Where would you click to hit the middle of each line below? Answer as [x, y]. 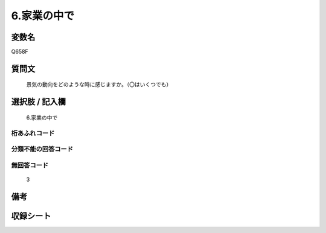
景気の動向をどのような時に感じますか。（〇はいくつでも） [99, 85]
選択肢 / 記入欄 [39, 102]
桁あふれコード [33, 133]
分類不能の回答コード [42, 149]
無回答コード [30, 165]
